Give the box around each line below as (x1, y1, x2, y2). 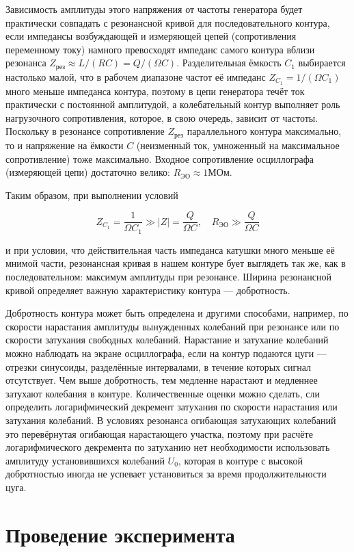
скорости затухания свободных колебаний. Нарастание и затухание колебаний (5, 332, 329, 347)
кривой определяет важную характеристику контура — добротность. (5, 282, 290, 297)
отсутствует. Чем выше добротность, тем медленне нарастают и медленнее (5, 373, 318, 387)
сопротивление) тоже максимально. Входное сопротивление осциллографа (5, 151, 314, 166)
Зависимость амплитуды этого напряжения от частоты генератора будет (5, 2, 303, 16)
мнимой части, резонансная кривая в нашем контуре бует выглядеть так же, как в (5, 256, 346, 270)
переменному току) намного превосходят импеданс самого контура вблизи (5, 42, 315, 56)
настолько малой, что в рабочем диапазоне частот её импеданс (5, 69, 266, 83)
